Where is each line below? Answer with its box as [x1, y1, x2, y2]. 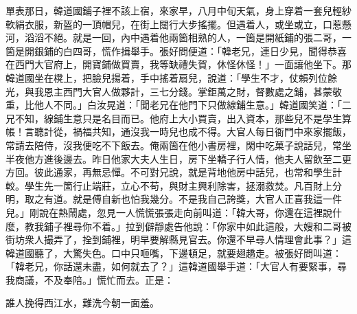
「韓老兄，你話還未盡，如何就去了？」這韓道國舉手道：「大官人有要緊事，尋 [5, 259, 347, 273]
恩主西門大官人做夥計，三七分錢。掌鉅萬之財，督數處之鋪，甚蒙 [43, 84, 332, 98]
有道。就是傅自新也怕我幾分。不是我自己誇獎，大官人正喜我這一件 [43, 192, 342, 206]
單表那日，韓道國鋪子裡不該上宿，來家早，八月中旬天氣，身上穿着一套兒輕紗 [5, 3, 352, 17]
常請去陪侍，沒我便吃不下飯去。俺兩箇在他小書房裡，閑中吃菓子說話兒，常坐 [5, 137, 352, 152]
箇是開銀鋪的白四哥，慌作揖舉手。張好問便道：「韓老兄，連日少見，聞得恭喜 [5, 43, 347, 58]
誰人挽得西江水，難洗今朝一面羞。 [5, 295, 159, 310]
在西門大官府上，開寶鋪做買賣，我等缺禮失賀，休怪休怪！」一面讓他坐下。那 [5, 57, 352, 71]
